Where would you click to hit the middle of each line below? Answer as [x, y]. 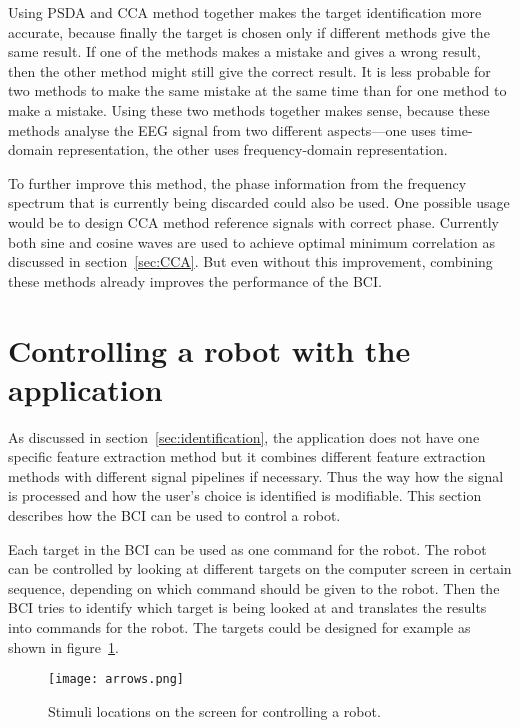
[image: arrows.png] [116, 679]
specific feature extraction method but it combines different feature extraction [247, 456]
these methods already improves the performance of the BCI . [195, 280]
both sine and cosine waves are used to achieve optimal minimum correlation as [251, 241]
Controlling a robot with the [209, 349]
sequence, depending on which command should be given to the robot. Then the [254, 587]
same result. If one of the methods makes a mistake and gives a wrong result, [244, 51]
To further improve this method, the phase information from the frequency [237, 182]
